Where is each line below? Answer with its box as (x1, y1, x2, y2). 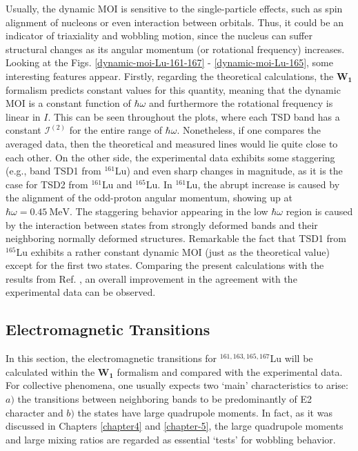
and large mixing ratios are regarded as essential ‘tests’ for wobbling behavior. (6, 432, 336, 446)
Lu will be (270, 351, 313, 365)
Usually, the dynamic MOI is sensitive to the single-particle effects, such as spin (6, 1, 343, 15)
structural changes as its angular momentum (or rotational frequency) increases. (6, 41, 345, 56)
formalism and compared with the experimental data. (117, 364, 343, 379)
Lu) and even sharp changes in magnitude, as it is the (115, 163, 343, 178)
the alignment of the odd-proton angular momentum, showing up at (6, 190, 292, 205)
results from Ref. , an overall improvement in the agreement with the (6, 271, 297, 285)
